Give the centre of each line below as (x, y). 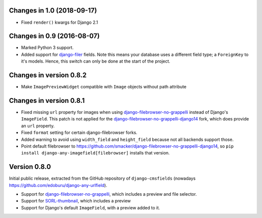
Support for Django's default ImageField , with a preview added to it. (90, 208)
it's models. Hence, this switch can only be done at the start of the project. (96, 61)
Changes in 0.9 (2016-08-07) (54, 36)
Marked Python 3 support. (47, 48)
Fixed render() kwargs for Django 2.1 (59, 22)
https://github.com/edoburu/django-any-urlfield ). (58, 185)
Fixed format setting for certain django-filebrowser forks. (79, 133)
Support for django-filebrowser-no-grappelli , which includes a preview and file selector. (109, 194)
